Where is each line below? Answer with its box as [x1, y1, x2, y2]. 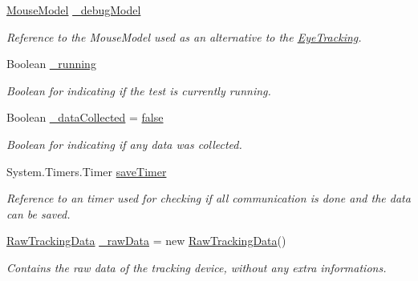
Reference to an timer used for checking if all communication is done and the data [6, 190, 411, 207]
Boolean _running [6, 55, 96, 72]
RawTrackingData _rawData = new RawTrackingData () [6, 232, 286, 249]
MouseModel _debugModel [6, 2, 141, 18]
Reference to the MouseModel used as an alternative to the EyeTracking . [6, 28, 362, 45]
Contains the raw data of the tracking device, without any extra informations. [6, 259, 387, 275]
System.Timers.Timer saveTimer [6, 163, 167, 179]
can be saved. [6, 205, 71, 222]
